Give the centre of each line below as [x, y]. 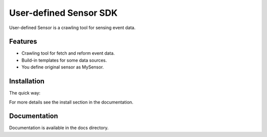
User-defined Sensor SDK [64, 13]
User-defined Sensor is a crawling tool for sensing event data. [72, 28]
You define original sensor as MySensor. [63, 67]
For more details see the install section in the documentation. [71, 102]
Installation [27, 81]
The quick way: [25, 93]
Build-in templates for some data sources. [64, 60]
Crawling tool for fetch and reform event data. [68, 53]
